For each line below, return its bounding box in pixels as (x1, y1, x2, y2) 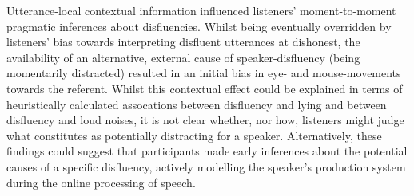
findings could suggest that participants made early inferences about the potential (6, 143, 408, 159)
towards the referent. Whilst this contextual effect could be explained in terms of (6, 80, 403, 96)
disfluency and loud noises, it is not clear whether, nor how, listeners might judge (6, 112, 404, 128)
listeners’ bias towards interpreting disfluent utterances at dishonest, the (6, 33, 360, 50)
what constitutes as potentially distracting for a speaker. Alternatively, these (6, 127, 382, 143)
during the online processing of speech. (6, 174, 196, 190)
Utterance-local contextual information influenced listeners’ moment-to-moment (6, 2, 396, 18)
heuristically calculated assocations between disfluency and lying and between (6, 96, 387, 112)
